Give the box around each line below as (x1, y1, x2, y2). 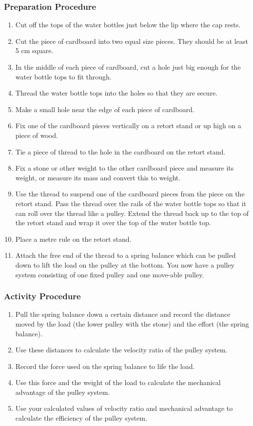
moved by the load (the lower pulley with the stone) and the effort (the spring (15, 318, 249, 329)
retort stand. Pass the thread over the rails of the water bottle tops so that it (15, 198, 247, 208)
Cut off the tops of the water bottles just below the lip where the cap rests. (15, 19, 241, 30)
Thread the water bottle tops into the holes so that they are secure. (15, 88, 217, 98)
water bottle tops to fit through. (15, 71, 112, 81)
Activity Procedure (4, 290, 81, 302)
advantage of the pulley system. (15, 387, 110, 397)
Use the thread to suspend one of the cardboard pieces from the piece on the (15, 189, 245, 199)
